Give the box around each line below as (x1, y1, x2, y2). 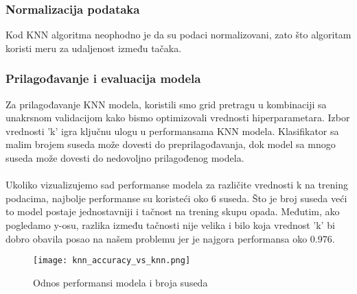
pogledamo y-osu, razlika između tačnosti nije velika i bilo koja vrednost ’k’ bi (5, 217, 335, 232)
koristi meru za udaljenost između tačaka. (5, 40, 182, 55)
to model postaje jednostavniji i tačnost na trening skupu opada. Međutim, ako (5, 204, 340, 219)
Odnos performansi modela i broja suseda (33, 275, 208, 289)
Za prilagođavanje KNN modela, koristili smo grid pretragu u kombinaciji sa (5, 97, 327, 111)
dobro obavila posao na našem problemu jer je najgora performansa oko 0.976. (5, 231, 335, 245)
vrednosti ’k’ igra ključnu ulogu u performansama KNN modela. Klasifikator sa (5, 123, 339, 138)
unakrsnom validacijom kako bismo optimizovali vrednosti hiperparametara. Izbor (5, 110, 350, 125)
